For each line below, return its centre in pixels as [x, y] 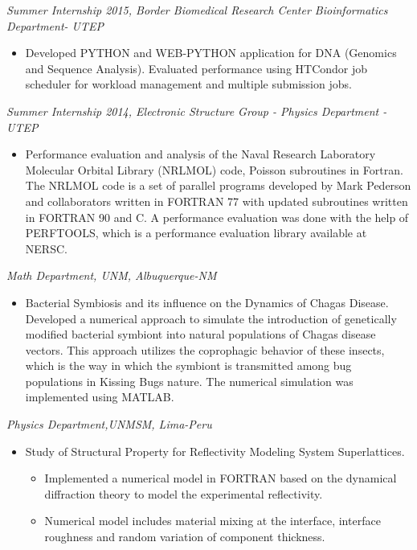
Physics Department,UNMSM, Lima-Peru [109, 424]
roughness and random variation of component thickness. [185, 537]
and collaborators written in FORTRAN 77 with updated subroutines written [217, 201]
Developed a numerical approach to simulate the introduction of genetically [211, 318]
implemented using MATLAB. [100, 397]
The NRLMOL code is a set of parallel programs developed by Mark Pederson [218, 185]
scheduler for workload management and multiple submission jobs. [188, 84]
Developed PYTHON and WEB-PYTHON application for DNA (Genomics [211, 53]
